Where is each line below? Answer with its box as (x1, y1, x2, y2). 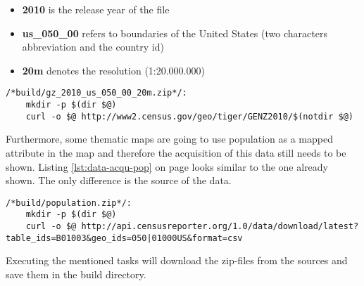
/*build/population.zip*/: (6, 197, 132, 208)
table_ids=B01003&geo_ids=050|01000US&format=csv (6, 233, 243, 243)
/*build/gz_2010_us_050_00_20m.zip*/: (6, 88, 187, 98)
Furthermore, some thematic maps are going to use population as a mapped (6, 131, 333, 146)
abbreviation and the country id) (22, 39, 164, 54)
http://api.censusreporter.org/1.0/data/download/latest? (81, 221, 359, 232)
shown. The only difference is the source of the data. (6, 173, 232, 188)
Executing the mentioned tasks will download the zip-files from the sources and (6, 253, 348, 268)
